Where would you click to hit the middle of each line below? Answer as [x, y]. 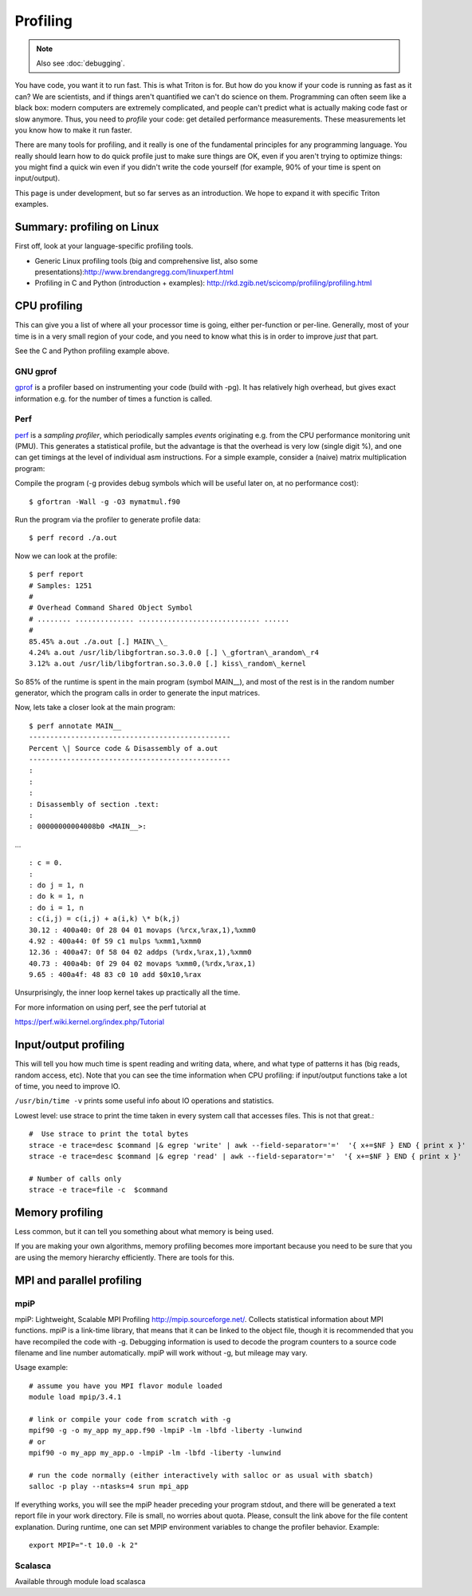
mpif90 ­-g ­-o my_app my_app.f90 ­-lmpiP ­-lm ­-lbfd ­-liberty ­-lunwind [165, 1431]
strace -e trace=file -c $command [98, 1190]
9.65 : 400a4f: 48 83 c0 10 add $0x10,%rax [115, 975]
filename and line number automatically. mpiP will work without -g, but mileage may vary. [161, 1353]
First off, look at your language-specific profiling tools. [104, 246]
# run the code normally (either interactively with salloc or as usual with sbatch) [201, 1475]
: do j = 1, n [56, 885]
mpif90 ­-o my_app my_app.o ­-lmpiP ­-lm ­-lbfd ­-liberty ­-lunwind [155, 1453]
